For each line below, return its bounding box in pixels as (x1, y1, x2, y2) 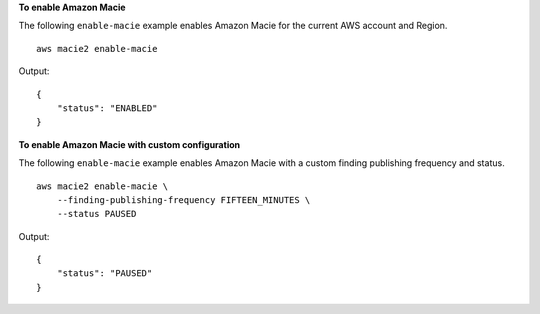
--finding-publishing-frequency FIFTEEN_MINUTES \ (56, 194, 311, 205)
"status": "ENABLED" (56, 102, 158, 114)
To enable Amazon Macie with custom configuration (18, 138, 240, 150)
